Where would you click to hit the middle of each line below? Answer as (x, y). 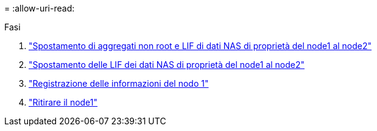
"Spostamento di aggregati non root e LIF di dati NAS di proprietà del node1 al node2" (200, 46)
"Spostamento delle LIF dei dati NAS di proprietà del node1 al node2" (167, 65)
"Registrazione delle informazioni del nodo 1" (119, 83)
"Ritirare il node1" (63, 102)
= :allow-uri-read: (40, 8)
